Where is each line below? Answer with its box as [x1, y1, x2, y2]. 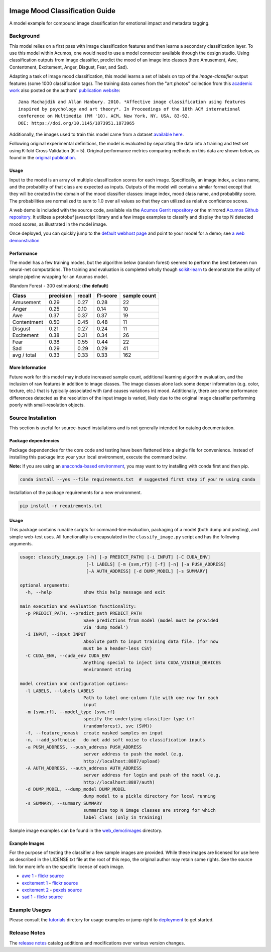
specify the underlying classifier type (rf [83, 716, 195, 722]
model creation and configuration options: [20, 681, 129, 687]
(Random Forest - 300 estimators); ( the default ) [9, 283, 109, 289]
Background [9, 33, 40, 40]
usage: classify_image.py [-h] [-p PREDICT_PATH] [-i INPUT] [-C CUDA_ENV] [20, 554, 211, 560]
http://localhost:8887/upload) [83, 758, 161, 764]
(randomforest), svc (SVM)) [83, 723, 153, 729]
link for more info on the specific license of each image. [9, 864, 125, 870]
